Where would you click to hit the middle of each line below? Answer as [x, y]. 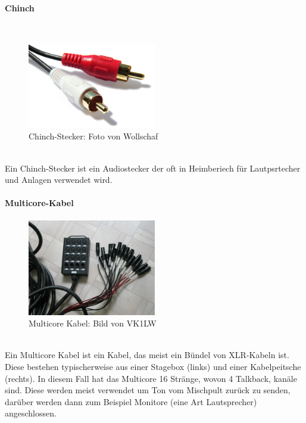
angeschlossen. [31, 413]
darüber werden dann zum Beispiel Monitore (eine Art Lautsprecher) [131, 401]
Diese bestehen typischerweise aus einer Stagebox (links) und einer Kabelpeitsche [153, 366]
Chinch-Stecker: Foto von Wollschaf [93, 136]
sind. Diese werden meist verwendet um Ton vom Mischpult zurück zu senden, [148, 390]
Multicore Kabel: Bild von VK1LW [93, 323]
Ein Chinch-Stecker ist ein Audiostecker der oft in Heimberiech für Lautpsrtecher [153, 168]
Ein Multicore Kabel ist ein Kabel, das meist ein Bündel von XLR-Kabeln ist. [147, 355]
